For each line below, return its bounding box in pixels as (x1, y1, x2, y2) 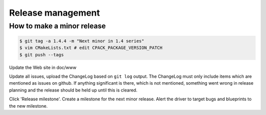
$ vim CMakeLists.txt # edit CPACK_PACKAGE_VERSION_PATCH (19, 45, 163, 51)
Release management (9, 7, 100, 18)
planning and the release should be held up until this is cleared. (9, 87, 137, 93)
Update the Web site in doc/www (9, 64, 76, 70)
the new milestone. (9, 103, 48, 109)
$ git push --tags (19, 52, 64, 57)
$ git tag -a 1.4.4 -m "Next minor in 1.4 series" (19, 38, 145, 44)
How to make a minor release (9, 22, 106, 30)
